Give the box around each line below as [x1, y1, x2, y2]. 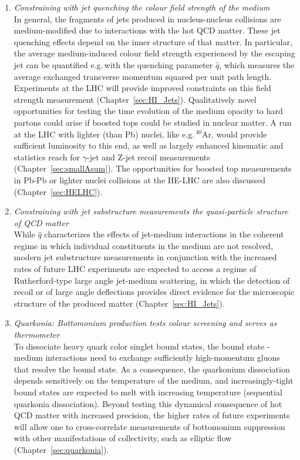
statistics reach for [14, 150, 80, 163]
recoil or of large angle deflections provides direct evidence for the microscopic [14, 286, 295, 298]
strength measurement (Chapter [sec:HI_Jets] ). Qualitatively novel [14, 93, 257, 105]
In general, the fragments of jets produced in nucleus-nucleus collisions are [14, 12, 281, 25]
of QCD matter [14, 216, 69, 229]
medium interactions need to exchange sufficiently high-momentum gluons [14, 351, 280, 364]
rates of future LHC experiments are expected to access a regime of [14, 263, 257, 275]
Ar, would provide [201, 127, 267, 140]
